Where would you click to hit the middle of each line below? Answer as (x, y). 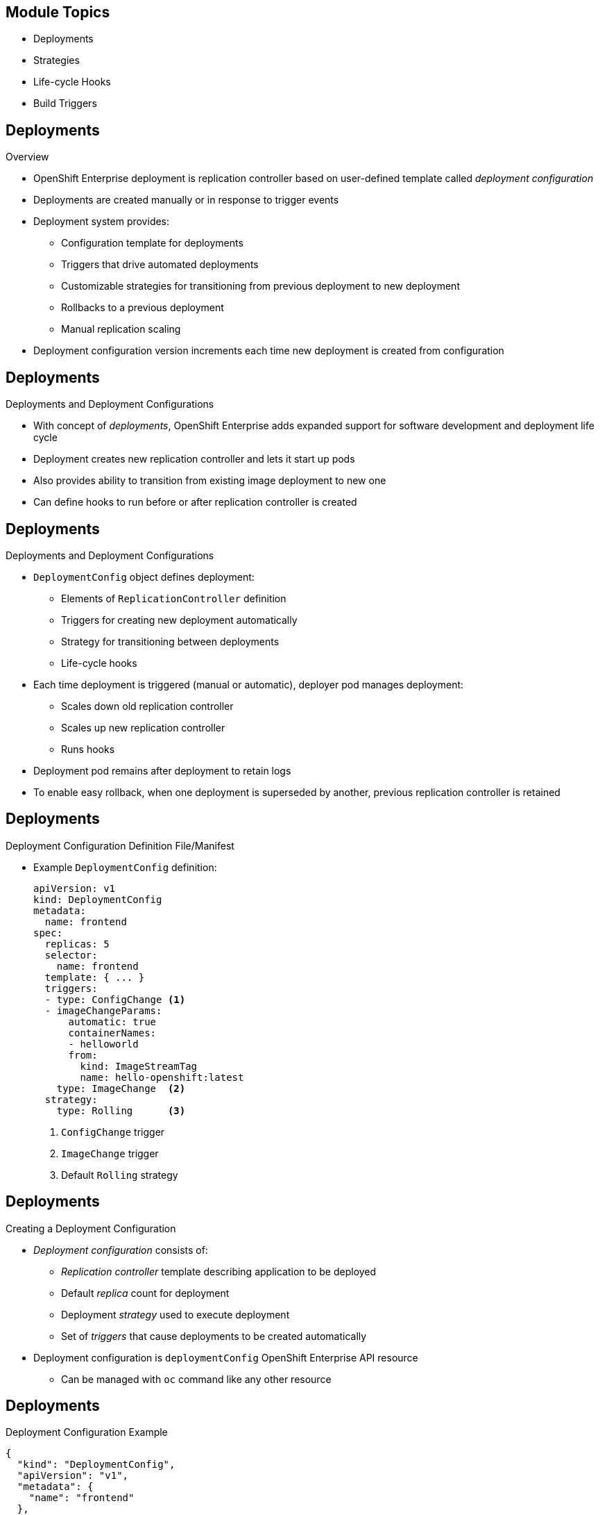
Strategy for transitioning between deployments (170, 641)
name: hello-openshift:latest (162, 1077)
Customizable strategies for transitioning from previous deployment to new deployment (260, 286)
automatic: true (112, 1021)
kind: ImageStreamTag (139, 1066)
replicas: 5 (77, 944)
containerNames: (112, 1033)
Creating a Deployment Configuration (91, 1228)
